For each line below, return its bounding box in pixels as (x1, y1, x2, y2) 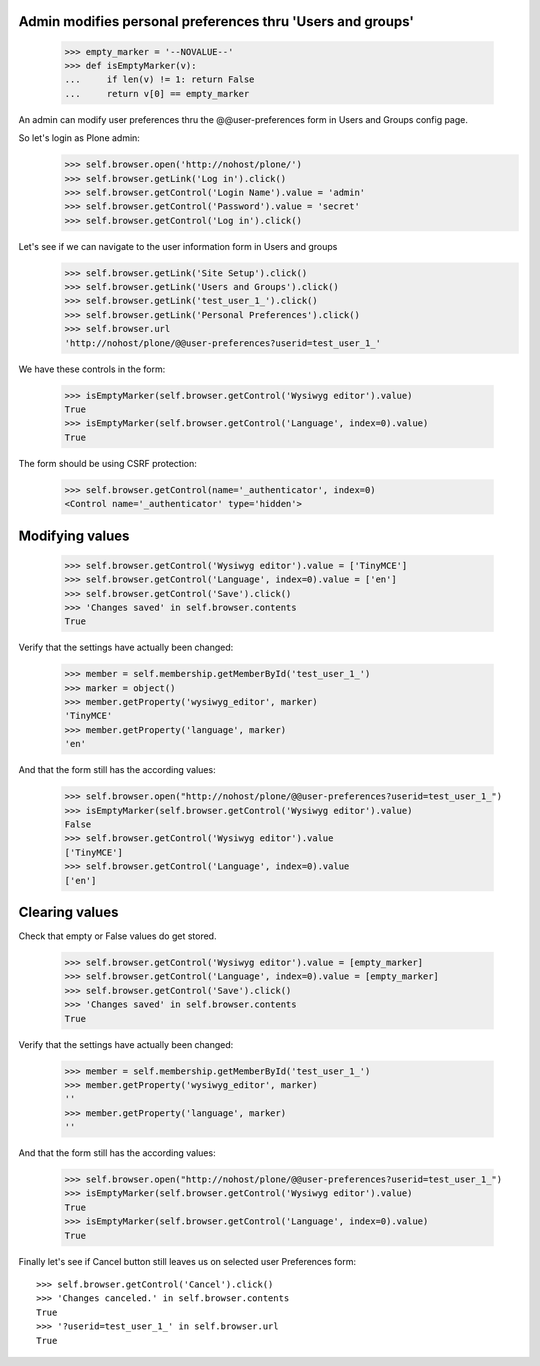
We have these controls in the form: (18, 363, 166, 375)
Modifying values (18, 527, 130, 544)
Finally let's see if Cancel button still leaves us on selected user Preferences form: (18, 1255, 357, 1267)
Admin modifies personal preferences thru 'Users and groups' (18, 13, 415, 30)
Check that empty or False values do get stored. (18, 930, 217, 942)
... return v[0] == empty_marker (64, 88, 250, 99)
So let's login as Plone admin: (18, 132, 140, 144)
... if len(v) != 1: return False (64, 74, 255, 85)
